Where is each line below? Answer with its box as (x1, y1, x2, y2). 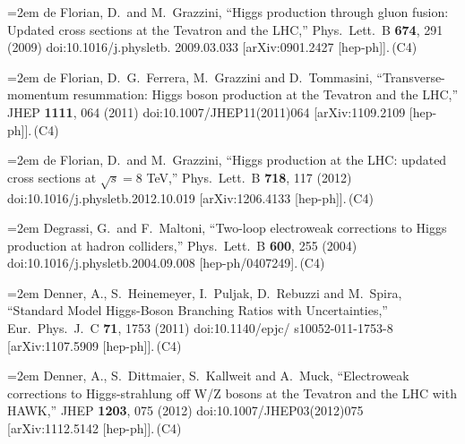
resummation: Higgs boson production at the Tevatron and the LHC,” (73, 85, 458, 104)
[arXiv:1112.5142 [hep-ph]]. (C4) (7, 419, 182, 438)
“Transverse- (376, 67, 445, 86)
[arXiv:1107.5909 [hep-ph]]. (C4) (7, 336, 182, 354)
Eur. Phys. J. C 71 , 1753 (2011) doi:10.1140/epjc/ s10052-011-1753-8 (7, 319, 393, 337)
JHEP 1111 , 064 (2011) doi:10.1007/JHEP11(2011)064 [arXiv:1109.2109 (7, 102, 406, 121)
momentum (7, 85, 69, 104)
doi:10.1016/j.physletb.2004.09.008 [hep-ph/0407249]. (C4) (7, 253, 325, 272)
